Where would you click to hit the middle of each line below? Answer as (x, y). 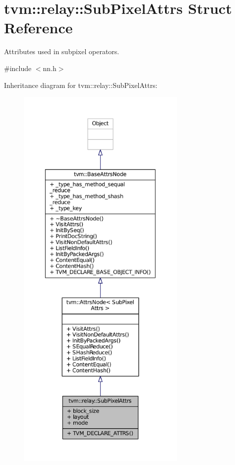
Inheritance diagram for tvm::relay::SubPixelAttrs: (81, 85)
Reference (38, 28)
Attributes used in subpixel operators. (62, 51)
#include (18, 68)
